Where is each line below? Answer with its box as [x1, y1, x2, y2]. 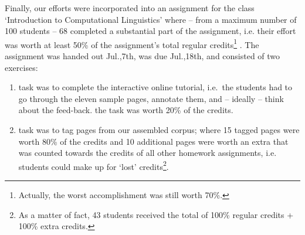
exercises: [5, 61, 38, 73]
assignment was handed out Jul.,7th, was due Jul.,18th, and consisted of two [5, 50, 280, 62]
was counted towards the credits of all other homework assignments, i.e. [18, 147, 277, 159]
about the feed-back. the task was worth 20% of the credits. [18, 104, 233, 116]
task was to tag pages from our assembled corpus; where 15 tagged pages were [18, 124, 300, 135]
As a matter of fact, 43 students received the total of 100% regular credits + [18, 208, 294, 220]
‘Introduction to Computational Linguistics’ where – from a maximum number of [5, 13, 297, 25]
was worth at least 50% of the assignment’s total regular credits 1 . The [5, 36, 259, 50]
